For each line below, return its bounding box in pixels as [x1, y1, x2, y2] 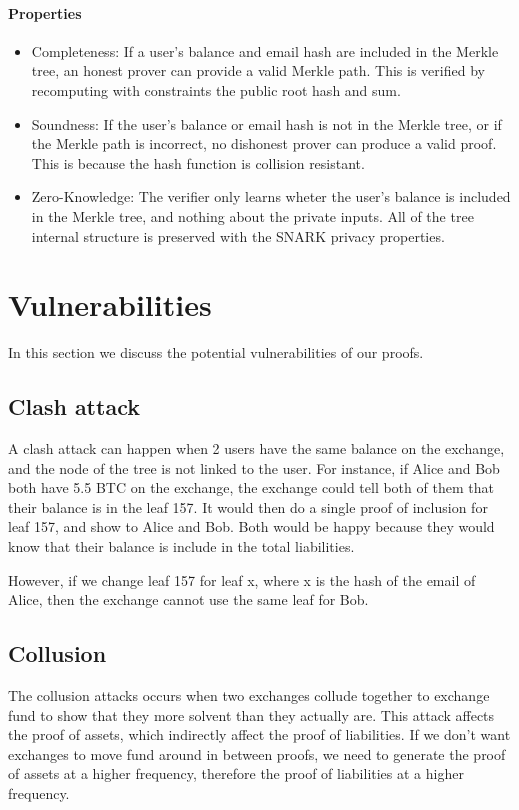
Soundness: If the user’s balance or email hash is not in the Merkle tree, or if [31, 113, 502, 134]
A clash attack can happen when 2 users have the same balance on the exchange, [8, 438, 505, 459]
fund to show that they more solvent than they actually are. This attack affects [8, 704, 495, 725]
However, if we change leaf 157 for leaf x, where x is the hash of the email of [8, 569, 476, 590]
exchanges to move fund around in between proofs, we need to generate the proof [8, 743, 506, 764]
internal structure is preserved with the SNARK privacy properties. [31, 225, 445, 246]
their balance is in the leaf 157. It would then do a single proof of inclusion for [8, 496, 488, 517]
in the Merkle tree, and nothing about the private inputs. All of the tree [31, 205, 474, 226]
